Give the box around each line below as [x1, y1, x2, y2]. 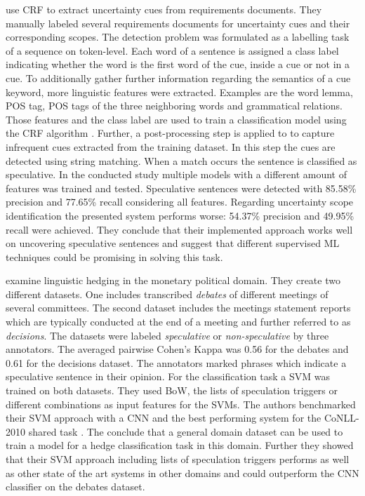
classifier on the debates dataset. [6, 479, 145, 494]
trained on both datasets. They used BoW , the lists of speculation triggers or [6, 383, 338, 398]
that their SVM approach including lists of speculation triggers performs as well [6, 452, 350, 466]
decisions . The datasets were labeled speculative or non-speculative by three [6, 328, 329, 342]
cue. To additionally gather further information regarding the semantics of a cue [6, 70, 351, 85]
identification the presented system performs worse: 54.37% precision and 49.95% [6, 208, 354, 222]
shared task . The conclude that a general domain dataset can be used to [28, 424, 343, 438]
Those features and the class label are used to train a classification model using [6, 112, 347, 126]
